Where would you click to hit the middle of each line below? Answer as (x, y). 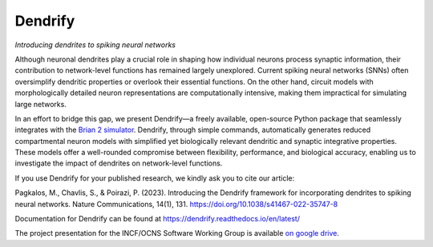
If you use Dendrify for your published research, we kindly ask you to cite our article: (155, 178)
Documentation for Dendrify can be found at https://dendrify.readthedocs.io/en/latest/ (158, 219)
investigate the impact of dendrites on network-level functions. (119, 163)
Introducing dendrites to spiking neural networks (95, 45)
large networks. (41, 104)
